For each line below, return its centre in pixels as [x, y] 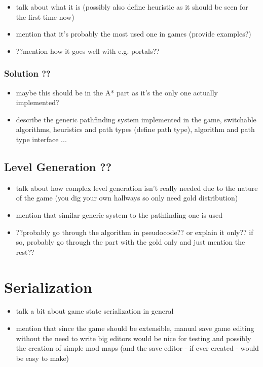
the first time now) [45, 16]
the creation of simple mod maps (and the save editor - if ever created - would [137, 348]
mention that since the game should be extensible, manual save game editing [135, 328]
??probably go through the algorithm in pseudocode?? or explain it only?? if [135, 232]
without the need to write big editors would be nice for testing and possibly [134, 338]
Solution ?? [27, 73]
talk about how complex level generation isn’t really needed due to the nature [137, 188]
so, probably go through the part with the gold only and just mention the [130, 242]
